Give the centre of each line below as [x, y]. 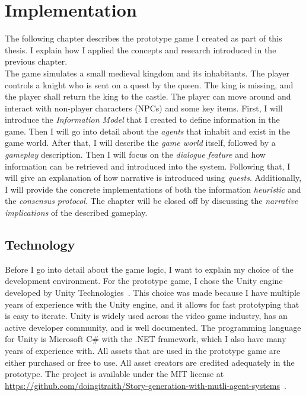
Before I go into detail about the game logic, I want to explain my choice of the [149, 269]
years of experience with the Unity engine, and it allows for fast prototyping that [152, 304]
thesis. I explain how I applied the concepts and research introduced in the [141, 49]
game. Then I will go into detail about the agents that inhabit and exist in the [147, 131]
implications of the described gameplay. [76, 213]
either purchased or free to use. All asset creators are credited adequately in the [150, 362]
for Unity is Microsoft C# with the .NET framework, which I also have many [146, 339]
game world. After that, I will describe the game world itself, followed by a [140, 143]
